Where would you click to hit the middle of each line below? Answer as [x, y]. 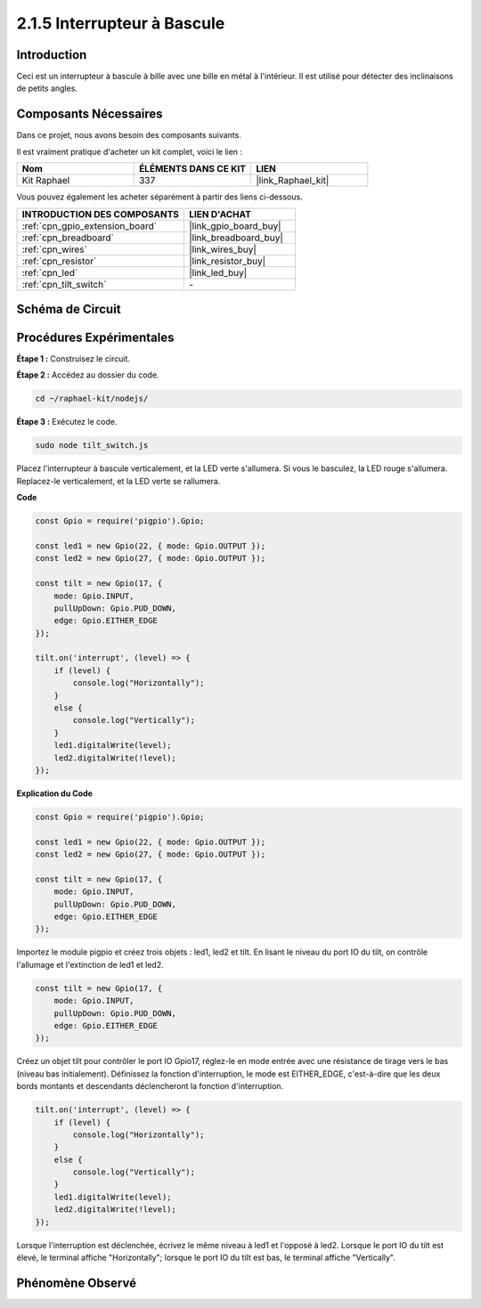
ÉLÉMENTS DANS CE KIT [192, 169]
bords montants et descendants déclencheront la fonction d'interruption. [150, 1086]
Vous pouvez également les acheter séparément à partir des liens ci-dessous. [159, 197]
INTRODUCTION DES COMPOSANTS [101, 214]
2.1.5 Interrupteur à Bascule [121, 23]
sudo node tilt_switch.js [92, 446]
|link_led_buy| [218, 272]
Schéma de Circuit [69, 309]
